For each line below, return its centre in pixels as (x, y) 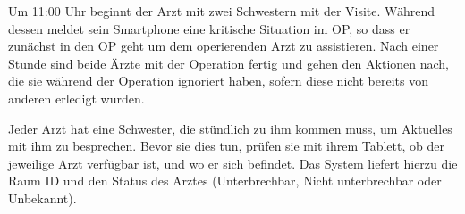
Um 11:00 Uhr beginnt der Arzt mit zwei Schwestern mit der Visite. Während (222, 11)
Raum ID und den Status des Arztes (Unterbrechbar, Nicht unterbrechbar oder (225, 181)
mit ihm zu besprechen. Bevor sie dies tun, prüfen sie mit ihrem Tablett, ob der (226, 146)
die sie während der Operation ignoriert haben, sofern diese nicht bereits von (218, 81)
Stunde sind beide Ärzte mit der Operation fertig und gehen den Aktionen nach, (229, 63)
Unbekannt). (42, 198)
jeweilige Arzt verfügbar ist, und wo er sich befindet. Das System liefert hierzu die (233, 163)
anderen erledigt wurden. (76, 98)
